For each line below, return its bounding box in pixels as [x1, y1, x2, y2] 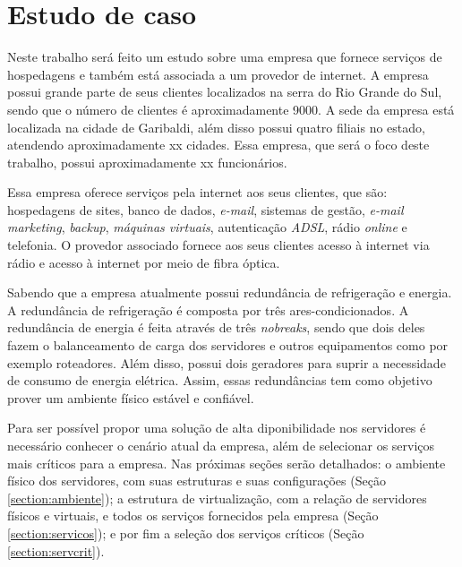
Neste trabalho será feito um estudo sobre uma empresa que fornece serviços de [7, 47, 442, 66]
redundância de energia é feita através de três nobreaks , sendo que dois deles [7, 318, 425, 337]
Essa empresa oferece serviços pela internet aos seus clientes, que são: [7, 183, 388, 202]
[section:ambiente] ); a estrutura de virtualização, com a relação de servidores [7, 488, 427, 507]
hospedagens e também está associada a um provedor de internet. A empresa [7, 64, 429, 83]
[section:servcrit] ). [7, 541, 105, 560]
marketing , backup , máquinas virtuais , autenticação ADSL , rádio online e [7, 218, 407, 236]
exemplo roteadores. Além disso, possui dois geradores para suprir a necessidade [7, 353, 446, 372]
